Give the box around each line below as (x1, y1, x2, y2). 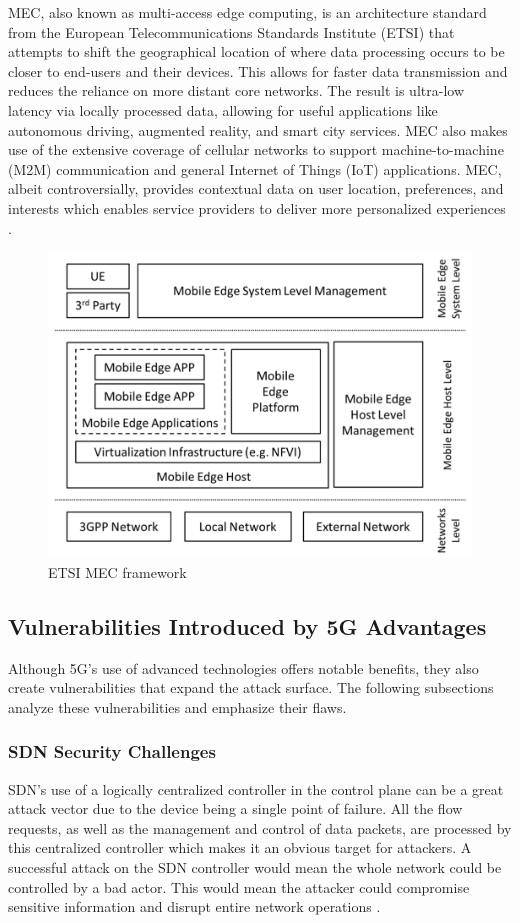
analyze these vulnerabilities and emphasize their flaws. (8, 696, 347, 717)
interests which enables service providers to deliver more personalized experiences (8, 197, 506, 218)
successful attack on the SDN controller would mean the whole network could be (8, 856, 502, 877)
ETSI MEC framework (48, 561, 187, 582)
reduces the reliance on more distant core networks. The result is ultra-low (8, 80, 464, 101)
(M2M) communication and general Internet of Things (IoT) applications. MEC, (8, 158, 502, 179)
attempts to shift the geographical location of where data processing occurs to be (8, 41, 505, 62)
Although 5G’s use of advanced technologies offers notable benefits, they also (8, 657, 479, 678)
